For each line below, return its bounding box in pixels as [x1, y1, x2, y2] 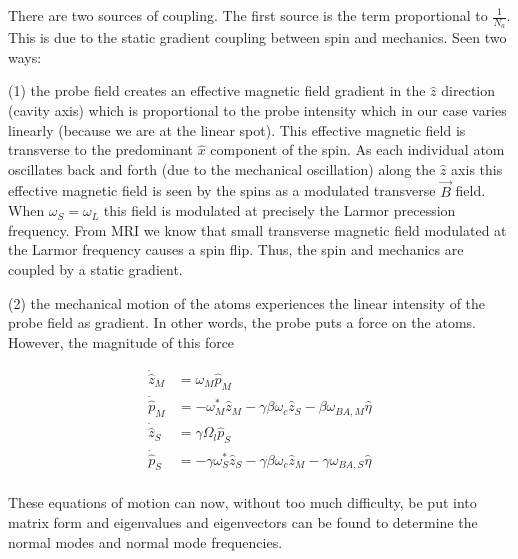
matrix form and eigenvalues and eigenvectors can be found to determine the [8, 512, 478, 533]
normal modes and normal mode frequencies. [8, 531, 283, 552]
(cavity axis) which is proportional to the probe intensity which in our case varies [8, 100, 507, 121]
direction [441, 80, 496, 101]
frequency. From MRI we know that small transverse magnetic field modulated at [8, 219, 507, 240]
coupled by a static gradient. [8, 258, 183, 279]
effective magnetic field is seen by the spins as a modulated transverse [8, 180, 436, 201]
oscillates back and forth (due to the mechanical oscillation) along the [8, 158, 436, 179]
